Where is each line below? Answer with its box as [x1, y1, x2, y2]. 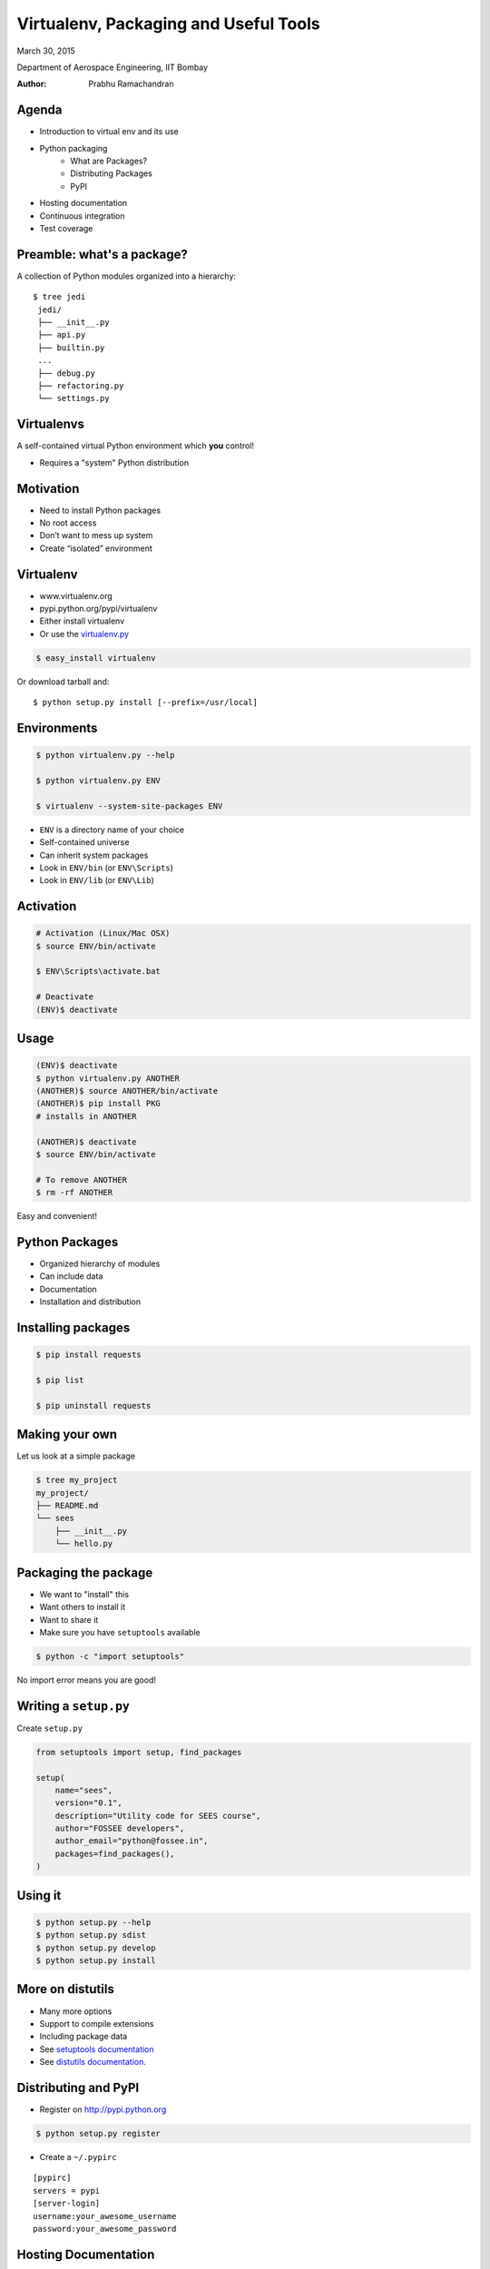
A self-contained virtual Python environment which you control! [16, 440, 254, 451]
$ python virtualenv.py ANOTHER [35, 1073, 181, 1084]
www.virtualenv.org [39, 590, 113, 601]
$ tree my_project [35, 1475, 118, 1486]
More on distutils [16, 1981, 115, 1997]
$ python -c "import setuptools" [35, 1651, 185, 1661]
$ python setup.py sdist [35, 1930, 147, 1940]
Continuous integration [39, 210, 126, 221]
